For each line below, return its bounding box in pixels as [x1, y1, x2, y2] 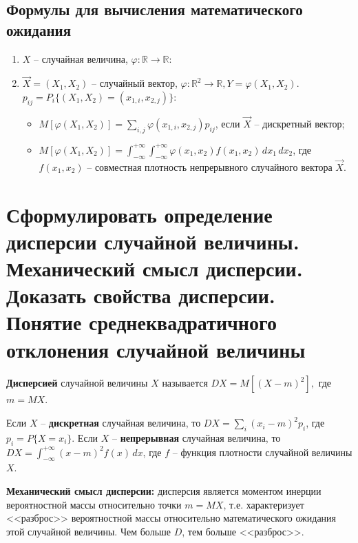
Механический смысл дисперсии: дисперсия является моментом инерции [6, 484, 322, 498]
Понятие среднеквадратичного [6, 308, 277, 336]
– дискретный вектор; [254, 116, 345, 131]
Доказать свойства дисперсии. [6, 281, 275, 309]
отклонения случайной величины [6, 335, 306, 363]
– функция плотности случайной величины [172, 444, 352, 459]
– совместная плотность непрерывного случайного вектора [87, 159, 333, 174]
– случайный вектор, [91, 76, 178, 90]
